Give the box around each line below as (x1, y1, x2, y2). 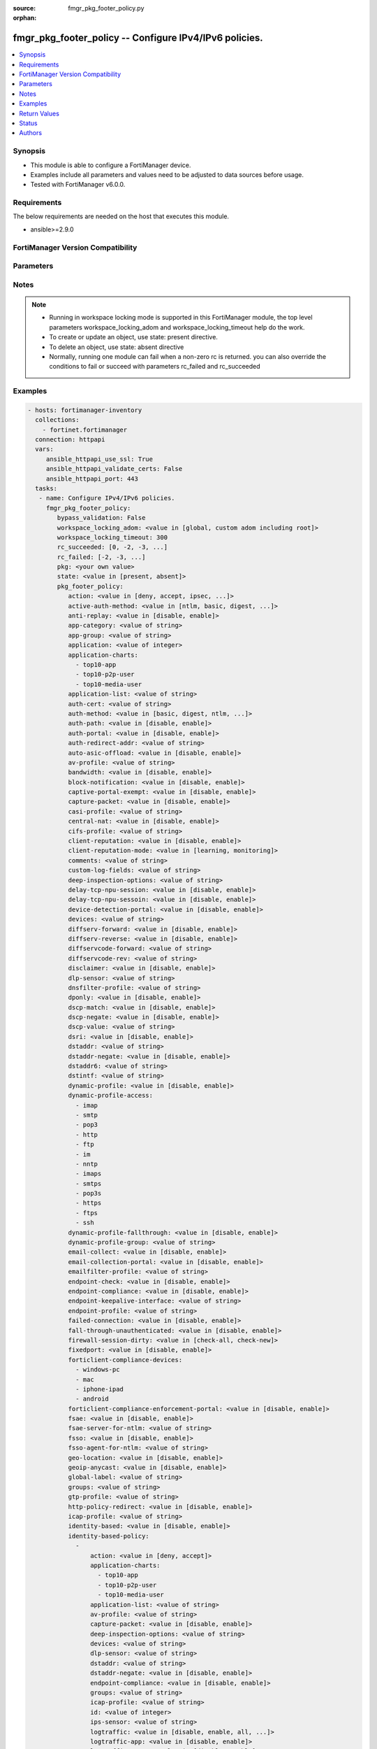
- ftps (75, 1209, 98, 1217)
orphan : (13, 14, 37, 22)
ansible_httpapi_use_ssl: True (45, 455, 154, 463)
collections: (35, 416, 80, 424)
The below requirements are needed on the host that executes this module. (13, 212, 230, 220)
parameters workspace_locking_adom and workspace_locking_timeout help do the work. (49, 323, 305, 332)
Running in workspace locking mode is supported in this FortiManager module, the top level (49, 313, 313, 322)
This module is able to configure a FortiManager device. (30, 161, 191, 169)
